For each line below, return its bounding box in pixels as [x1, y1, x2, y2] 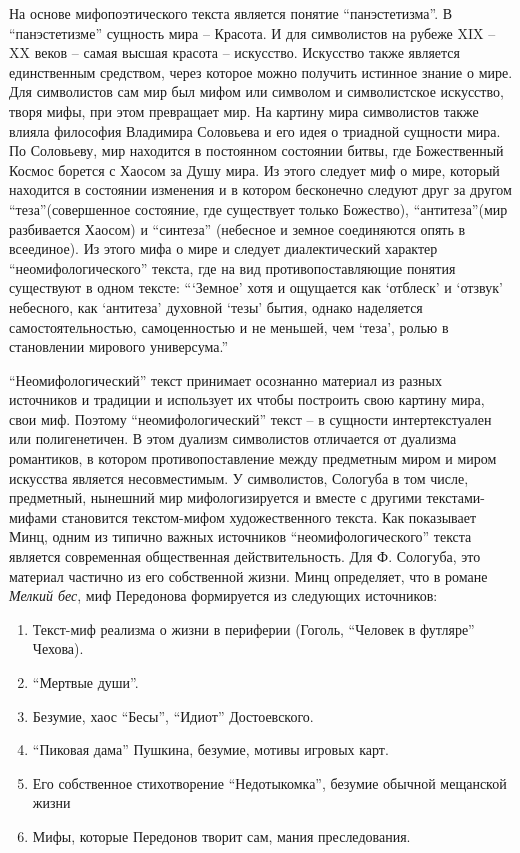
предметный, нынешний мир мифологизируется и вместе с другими [9, 487, 422, 508]
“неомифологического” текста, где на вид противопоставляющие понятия [9, 257, 456, 278]
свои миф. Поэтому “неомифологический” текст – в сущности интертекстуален [9, 408, 492, 429]
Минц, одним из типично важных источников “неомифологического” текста [9, 526, 472, 547]
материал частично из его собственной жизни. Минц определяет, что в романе [9, 565, 488, 586]
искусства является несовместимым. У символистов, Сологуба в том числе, [9, 467, 469, 488]
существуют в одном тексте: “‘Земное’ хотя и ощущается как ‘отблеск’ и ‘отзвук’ [9, 277, 503, 298]
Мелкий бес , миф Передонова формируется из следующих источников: [9, 585, 438, 606]
